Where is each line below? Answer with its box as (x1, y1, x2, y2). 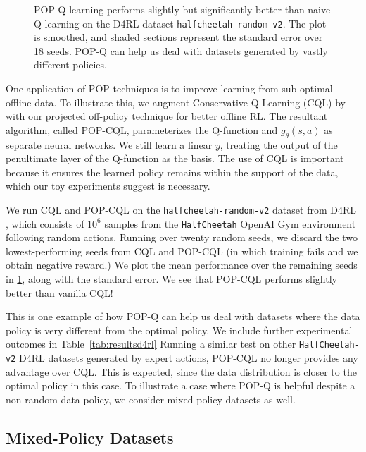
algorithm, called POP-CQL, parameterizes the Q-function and (6, 122, 278, 137)
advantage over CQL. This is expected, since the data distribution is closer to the (6, 364, 357, 379)
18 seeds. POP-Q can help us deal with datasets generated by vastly (34, 43, 328, 58)
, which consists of (6, 216, 84, 231)
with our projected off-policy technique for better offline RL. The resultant (6, 109, 328, 123)
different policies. (34, 57, 107, 72)
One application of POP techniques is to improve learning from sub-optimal (6, 81, 333, 96)
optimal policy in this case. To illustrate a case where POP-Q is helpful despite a (6, 378, 355, 393)
